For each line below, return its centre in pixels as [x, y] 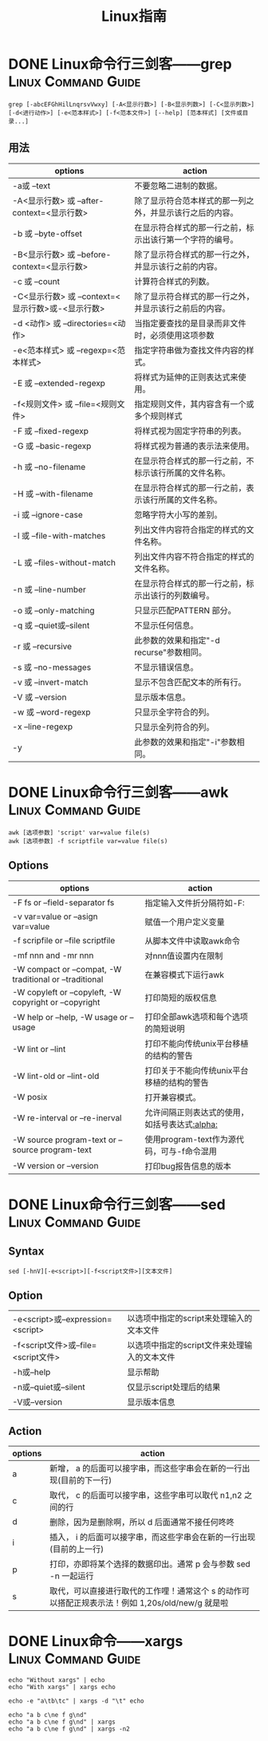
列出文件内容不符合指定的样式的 [194, 557]
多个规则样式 [158, 416]
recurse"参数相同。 [171, 652]
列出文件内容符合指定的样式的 [190, 530]
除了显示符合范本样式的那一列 [190, 200]
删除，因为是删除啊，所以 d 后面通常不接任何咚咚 [142, 1522]
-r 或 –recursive [42, 646]
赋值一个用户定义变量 [185, 922]
